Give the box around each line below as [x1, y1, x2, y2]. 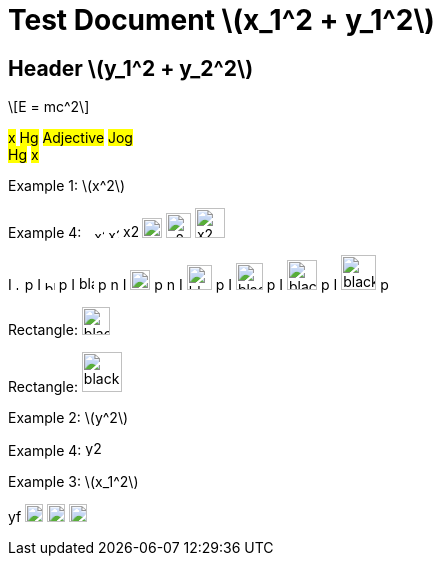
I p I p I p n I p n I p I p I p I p [8, 276, 389, 294]
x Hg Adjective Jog [8, 129, 133, 147]
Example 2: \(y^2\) [8, 409, 129, 427]
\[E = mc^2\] [8, 98, 90, 116]
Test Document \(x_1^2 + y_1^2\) [8, 3, 435, 37]
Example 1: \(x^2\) [8, 177, 125, 195]
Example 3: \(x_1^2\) [8, 473, 139, 491]
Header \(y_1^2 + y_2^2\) [8, 55, 254, 81]
